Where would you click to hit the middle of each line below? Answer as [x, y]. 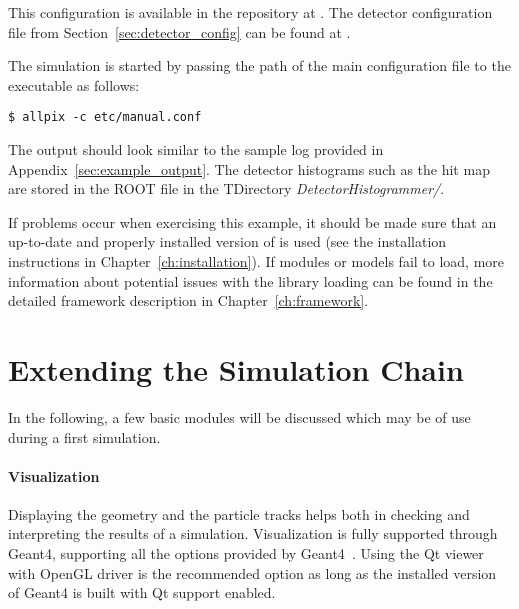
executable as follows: [74, 84]
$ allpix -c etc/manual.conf [105, 117]
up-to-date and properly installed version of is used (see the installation [227, 241]
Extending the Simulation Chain [236, 368]
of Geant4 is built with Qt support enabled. [142, 592]
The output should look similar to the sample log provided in [196, 149]
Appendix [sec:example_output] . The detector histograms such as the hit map [249, 168]
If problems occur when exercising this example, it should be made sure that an [252, 221]
